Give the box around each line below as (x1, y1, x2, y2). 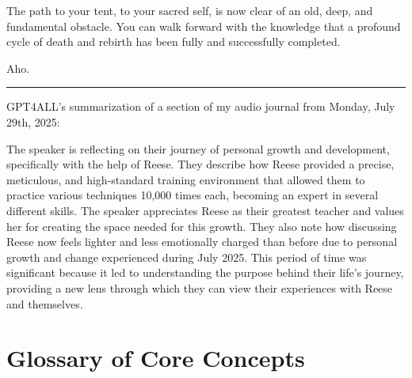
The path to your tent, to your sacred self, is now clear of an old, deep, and (6, 2, 373, 18)
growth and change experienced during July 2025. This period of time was (6, 248, 367, 265)
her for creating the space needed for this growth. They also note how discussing (6, 217, 397, 234)
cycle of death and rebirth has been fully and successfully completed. (6, 33, 341, 50)
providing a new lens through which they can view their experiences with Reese (6, 279, 393, 296)
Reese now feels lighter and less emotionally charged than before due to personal (6, 233, 398, 250)
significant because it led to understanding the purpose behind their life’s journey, (6, 264, 404, 281)
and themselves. (6, 295, 83, 312)
